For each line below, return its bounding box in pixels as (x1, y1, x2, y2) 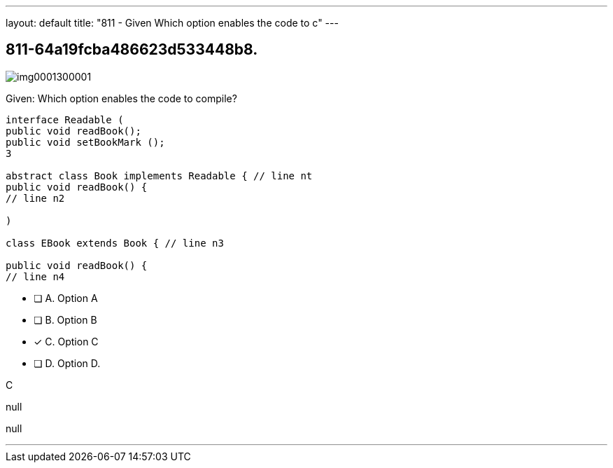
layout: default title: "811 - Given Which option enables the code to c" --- (6, 17, 339, 29)
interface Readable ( (6, 113, 124, 125)
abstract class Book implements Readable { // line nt (6, 170, 313, 181)
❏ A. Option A (34, 291, 98, 304)
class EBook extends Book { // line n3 (6, 237, 224, 249)
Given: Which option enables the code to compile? (6, 92, 237, 104)
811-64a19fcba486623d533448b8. (6, 41, 258, 59)
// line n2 (6, 192, 65, 204)
